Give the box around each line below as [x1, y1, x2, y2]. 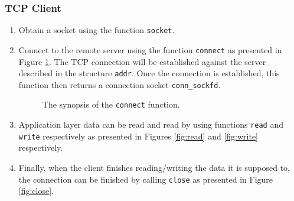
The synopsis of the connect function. [42, 98, 180, 111]
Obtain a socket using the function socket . [18, 24, 175, 36]
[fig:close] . [18, 184, 54, 197]
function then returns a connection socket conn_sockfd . [18, 78, 221, 90]
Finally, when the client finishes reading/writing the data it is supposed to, [18, 161, 290, 173]
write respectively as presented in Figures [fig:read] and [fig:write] [18, 129, 259, 142]
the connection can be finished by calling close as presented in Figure [18, 173, 273, 185]
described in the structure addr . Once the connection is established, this [18, 67, 280, 79]
